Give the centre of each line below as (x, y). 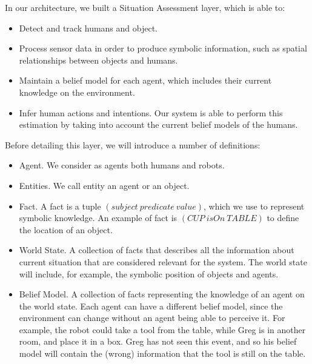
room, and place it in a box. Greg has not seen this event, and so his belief (158, 341)
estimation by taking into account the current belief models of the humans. (158, 124)
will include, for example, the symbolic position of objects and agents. (149, 273)
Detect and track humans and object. (88, 28)
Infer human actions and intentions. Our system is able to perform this (151, 112)
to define (283, 218)
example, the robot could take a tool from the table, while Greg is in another (162, 329)
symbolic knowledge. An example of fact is (98, 218)
